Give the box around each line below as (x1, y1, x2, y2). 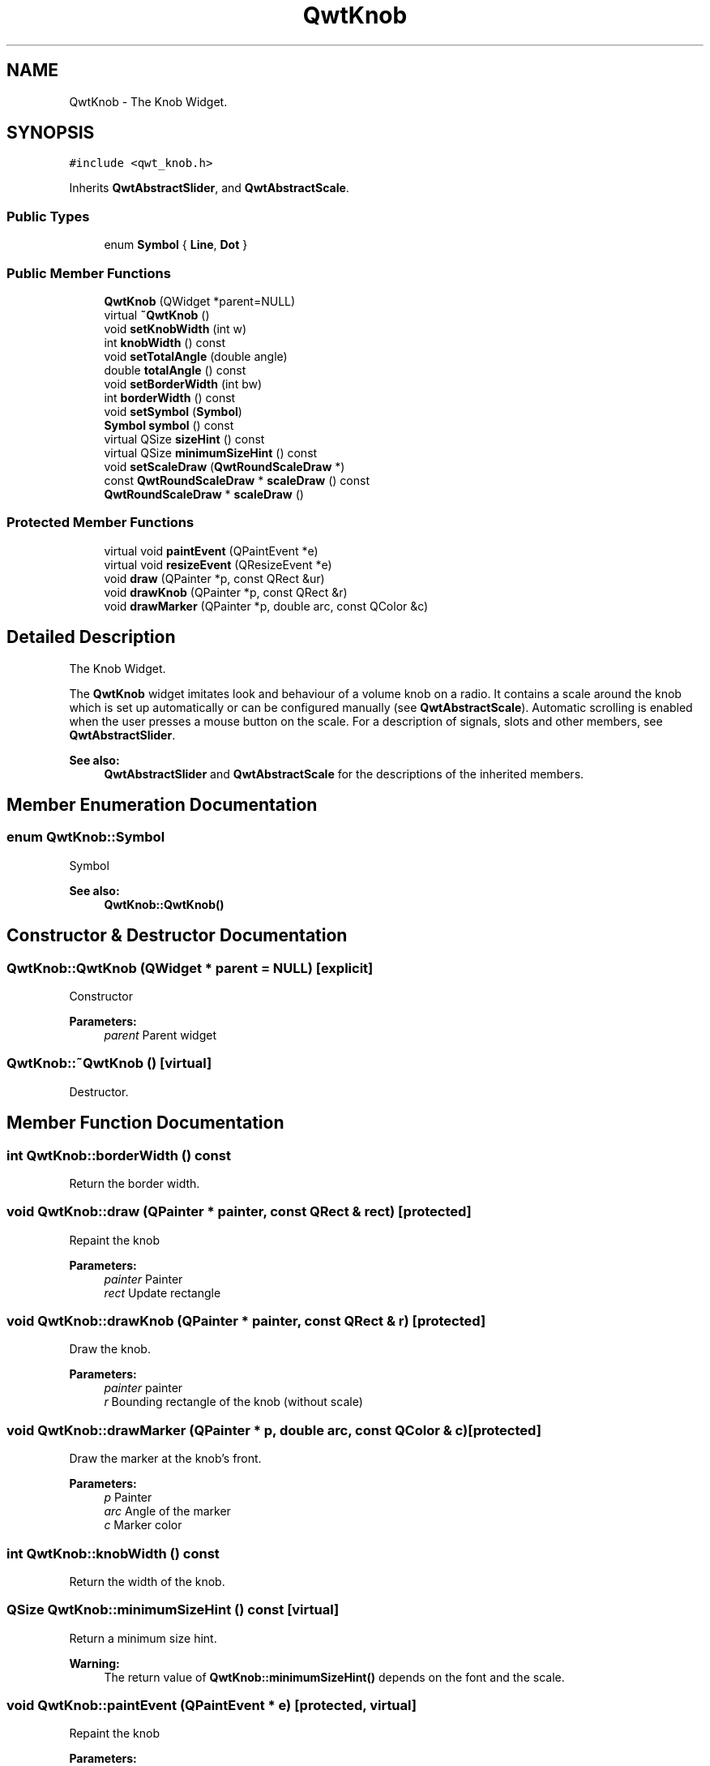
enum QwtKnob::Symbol (6, 829, 165, 846)
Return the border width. (69, 1176, 200, 1190)
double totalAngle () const (104, 362, 246, 377)
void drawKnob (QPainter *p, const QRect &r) (104, 585, 348, 599)
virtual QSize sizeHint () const (104, 431, 265, 446)
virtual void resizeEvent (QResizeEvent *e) (104, 557, 332, 572)
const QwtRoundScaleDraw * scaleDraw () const (104, 473, 370, 487)
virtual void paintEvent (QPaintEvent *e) (104, 543, 319, 558)
